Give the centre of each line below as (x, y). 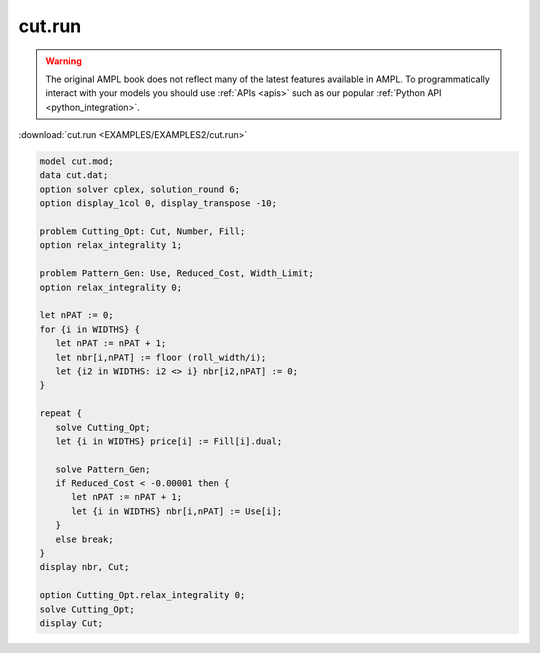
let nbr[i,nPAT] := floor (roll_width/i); (161, 357)
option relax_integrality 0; (111, 287)
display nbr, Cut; (84, 567)
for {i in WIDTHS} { (89, 329)
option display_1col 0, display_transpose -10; (158, 203)
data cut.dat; (74, 175)
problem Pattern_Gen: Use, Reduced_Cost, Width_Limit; (176, 273)
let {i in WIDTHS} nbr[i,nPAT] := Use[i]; (177, 511)
